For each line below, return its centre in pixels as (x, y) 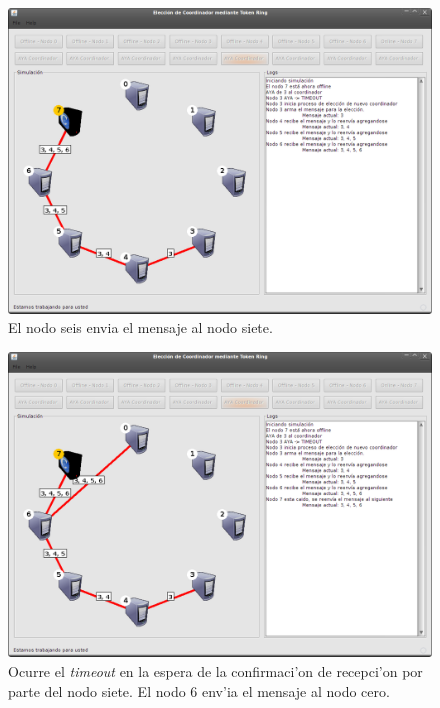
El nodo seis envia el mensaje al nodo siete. (140, 327)
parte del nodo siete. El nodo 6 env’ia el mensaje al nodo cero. (199, 690)
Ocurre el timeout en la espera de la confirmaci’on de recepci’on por (215, 670)
